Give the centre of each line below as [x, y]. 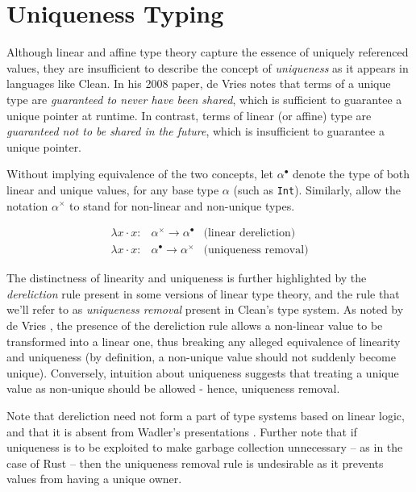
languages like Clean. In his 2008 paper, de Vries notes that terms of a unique [199, 83]
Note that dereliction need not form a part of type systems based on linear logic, [206, 415]
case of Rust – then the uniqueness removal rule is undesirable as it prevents [195, 463]
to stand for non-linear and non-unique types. [182, 205]
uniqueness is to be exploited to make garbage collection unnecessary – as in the [205, 447]
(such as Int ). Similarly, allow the [317, 189]
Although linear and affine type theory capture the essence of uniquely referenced [208, 52]
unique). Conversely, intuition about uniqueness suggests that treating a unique [203, 372]
